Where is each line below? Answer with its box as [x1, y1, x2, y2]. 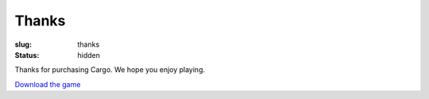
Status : [14, 50, 40, 59]
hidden [77, 50, 101, 59]
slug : [14, 40, 32, 49]
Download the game [14, 79, 81, 89]
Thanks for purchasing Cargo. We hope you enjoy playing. [14, 65, 206, 74]
